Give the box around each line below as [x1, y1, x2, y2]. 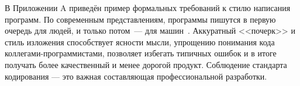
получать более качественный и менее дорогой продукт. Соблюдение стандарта [5, 58, 287, 70]
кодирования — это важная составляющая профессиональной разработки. [5, 70, 267, 82]
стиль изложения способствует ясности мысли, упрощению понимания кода [5, 35, 275, 48]
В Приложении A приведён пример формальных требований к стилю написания [5, 2, 291, 13]
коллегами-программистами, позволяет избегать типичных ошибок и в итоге [5, 47, 277, 59]
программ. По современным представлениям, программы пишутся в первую [5, 13, 276, 25]
